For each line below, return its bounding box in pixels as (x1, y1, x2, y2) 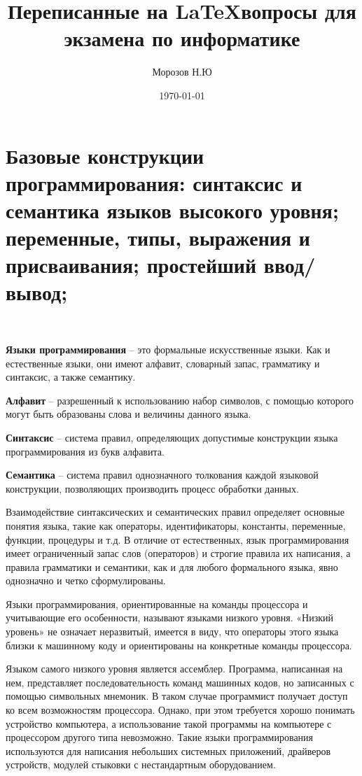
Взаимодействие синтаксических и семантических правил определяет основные (6, 505, 344, 519)
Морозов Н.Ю (152, 64, 212, 79)
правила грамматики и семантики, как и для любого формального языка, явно (6, 559, 338, 574)
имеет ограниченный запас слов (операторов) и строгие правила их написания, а (6, 546, 351, 560)
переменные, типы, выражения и (6, 223, 310, 252)
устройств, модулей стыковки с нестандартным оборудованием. (6, 757, 276, 772)
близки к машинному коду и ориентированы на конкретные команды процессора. (6, 637, 352, 652)
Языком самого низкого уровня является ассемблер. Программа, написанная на (6, 661, 343, 676)
